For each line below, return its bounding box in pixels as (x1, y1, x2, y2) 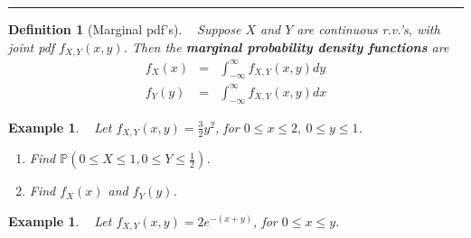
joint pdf (8, 37, 55, 56)
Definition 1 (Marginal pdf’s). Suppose (8, 20, 241, 38)
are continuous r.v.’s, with (297, 20, 440, 38)
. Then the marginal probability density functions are (123, 37, 449, 56)
